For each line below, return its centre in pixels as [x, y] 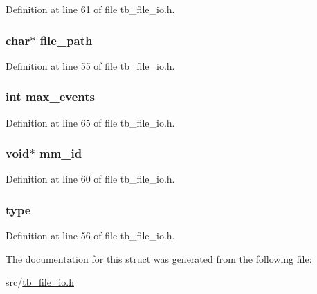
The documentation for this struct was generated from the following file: [159, 258]
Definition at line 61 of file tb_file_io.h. [90, 9]
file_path [66, 40]
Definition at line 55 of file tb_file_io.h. [90, 65]
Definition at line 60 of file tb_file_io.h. [90, 179]
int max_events [51, 97]
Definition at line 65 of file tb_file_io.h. [90, 122]
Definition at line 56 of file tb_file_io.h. [90, 236]
